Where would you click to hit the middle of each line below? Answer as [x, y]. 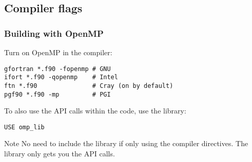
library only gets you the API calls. [60, 154]
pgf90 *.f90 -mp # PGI [57, 94]
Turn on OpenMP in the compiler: [58, 52]
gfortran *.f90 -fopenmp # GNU [57, 69]
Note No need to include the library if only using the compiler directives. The [126, 143]
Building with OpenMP [54, 33]
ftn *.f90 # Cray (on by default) [89, 86]
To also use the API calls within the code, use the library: [95, 111]
